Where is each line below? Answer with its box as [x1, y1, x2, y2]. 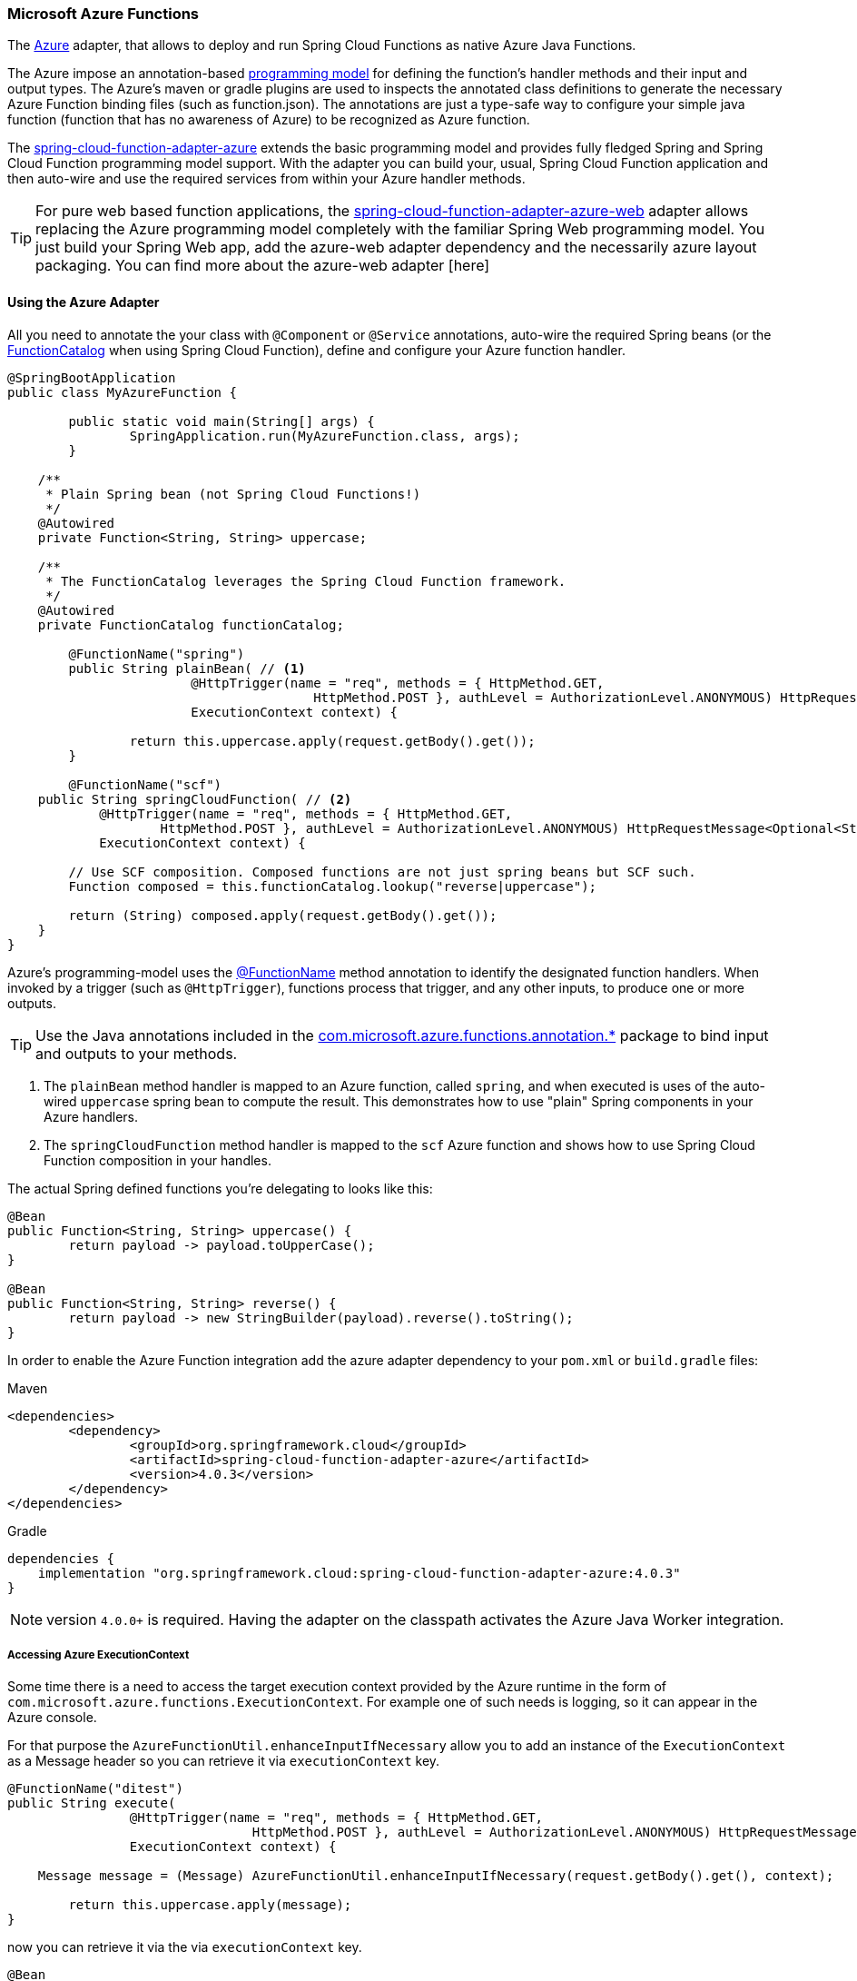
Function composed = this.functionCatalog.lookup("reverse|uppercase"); [68, 878, 597, 894]
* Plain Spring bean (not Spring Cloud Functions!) [45, 486, 421, 501]
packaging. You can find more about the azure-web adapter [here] [35, 256, 490, 275]
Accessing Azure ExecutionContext [7, 1648, 190, 1661]
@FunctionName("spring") [68, 646, 245, 661]
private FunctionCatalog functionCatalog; [37, 617, 344, 632]
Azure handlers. [44, 1108, 139, 1124]
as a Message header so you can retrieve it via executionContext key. [7, 1753, 440, 1769]
